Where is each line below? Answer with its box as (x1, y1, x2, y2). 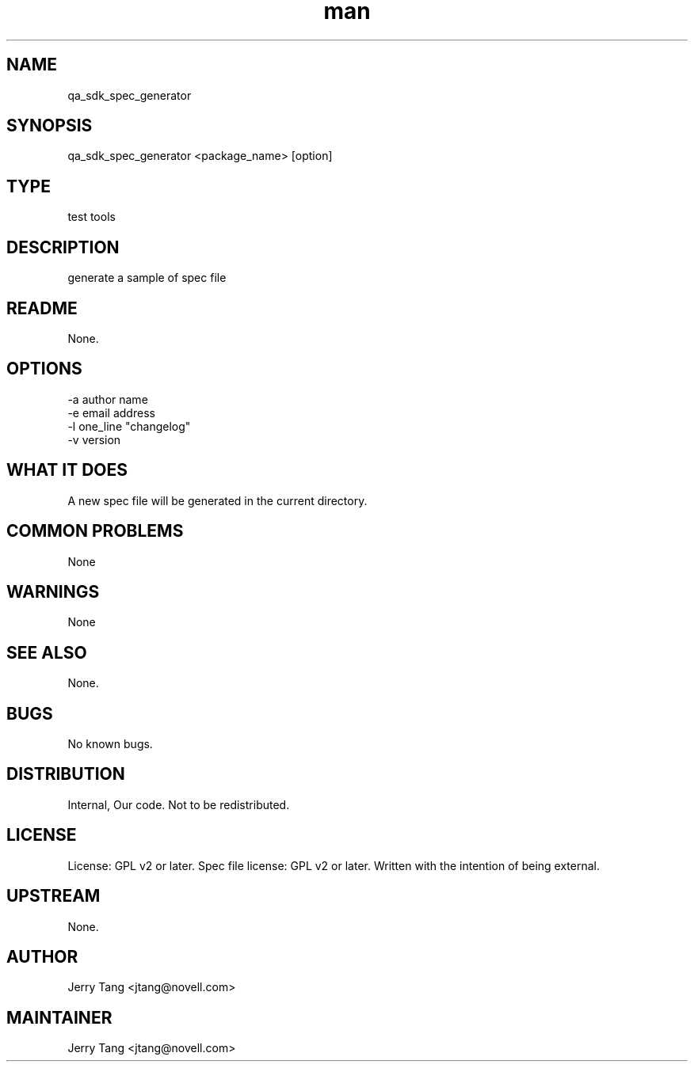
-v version (67, 432, 121, 447)
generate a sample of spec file (67, 271, 227, 285)
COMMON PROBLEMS (6, 521, 184, 542)
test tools (67, 210, 116, 224)
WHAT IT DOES (6, 460, 128, 481)
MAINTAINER (6, 1007, 112, 1028)
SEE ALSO (6, 642, 87, 663)
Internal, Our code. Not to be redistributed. (67, 797, 290, 811)
